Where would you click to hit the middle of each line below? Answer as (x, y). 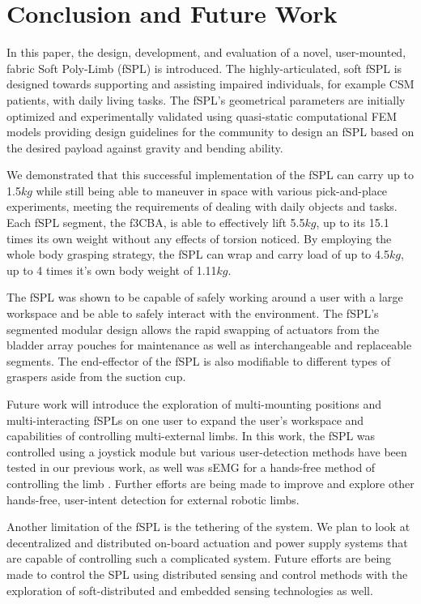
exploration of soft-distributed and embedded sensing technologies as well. (190, 590)
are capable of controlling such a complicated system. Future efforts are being (199, 558)
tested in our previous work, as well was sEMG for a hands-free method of (191, 467)
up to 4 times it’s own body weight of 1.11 (112, 270)
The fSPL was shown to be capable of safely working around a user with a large (205, 297)
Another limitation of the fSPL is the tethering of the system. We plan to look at (208, 527)
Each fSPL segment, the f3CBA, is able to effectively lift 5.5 (156, 223)
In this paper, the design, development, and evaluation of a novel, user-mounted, (206, 52)
